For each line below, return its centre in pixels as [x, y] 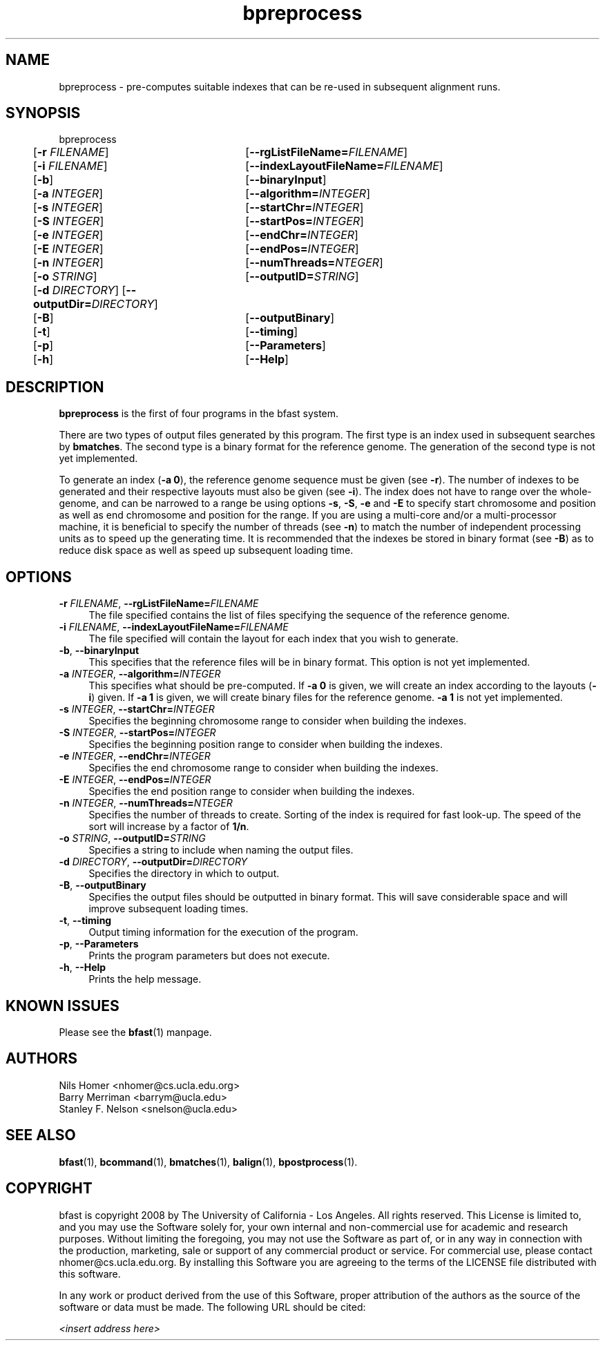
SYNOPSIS [43, 113]
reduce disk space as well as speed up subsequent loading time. [206, 550]
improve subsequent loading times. [169, 909]
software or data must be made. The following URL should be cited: [212, 1307]
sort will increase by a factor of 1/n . [169, 827]
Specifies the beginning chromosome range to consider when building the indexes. [278, 721]
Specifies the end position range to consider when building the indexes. [252, 791]
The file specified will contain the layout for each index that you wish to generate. [273, 639]
